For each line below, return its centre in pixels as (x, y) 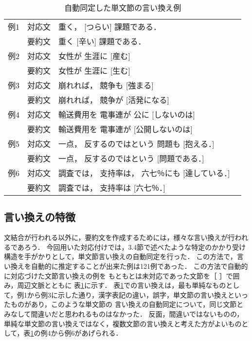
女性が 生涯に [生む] (94, 70)
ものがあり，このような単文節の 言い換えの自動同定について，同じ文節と (127, 304)
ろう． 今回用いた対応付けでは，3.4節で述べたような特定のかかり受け (135, 247)
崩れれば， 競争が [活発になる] (114, 100)
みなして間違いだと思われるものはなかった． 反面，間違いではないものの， (124, 313)
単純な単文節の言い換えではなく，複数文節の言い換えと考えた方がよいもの (123, 323)
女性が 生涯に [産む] (94, 56)
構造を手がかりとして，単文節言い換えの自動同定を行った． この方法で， (120, 256)
